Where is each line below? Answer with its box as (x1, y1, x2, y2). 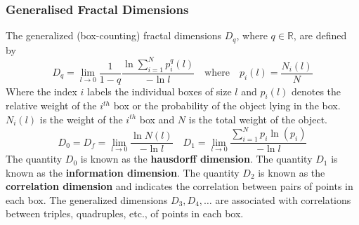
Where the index (6, 83, 77, 98)
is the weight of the (39, 111, 123, 126)
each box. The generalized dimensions (6, 192, 168, 207)
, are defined (293, 28, 347, 43)
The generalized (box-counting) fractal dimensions (6, 28, 222, 43)
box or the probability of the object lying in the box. (113, 98, 341, 113)
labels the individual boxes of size (87, 83, 232, 98)
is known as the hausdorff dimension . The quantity (80, 151, 313, 166)
